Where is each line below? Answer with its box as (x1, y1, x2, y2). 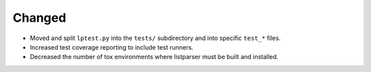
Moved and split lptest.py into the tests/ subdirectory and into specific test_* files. (30, 34, 281, 42)
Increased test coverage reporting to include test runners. (30, 43, 194, 51)
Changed (12, 10, 67, 25)
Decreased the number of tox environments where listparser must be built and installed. (30, 53, 279, 61)
